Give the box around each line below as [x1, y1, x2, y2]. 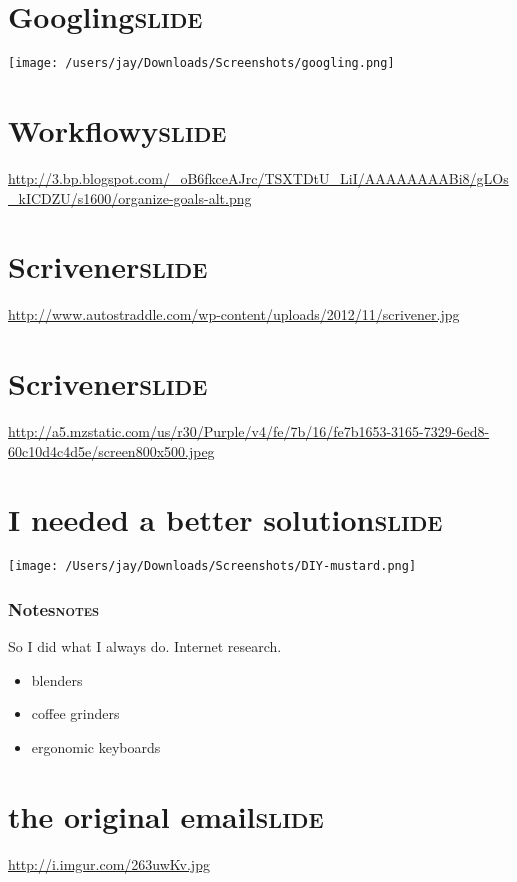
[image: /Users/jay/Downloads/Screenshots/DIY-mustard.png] [8, 559, 417, 574]
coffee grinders [31, 703, 120, 724]
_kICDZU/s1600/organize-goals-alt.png [8, 187, 252, 208]
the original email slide [8, 795, 324, 836]
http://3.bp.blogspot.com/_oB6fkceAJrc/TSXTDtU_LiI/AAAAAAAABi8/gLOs [8, 167, 509, 188]
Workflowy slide [8, 109, 227, 150]
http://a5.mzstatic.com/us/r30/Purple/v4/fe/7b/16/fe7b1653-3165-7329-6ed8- [8, 420, 490, 441]
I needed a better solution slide [8, 499, 443, 540]
